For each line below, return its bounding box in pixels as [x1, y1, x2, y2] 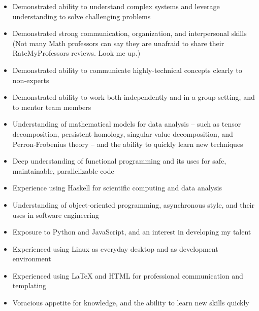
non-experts [12, 74, 49, 85]
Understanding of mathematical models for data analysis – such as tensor [12, 119, 241, 129]
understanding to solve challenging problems [12, 11, 151, 21]
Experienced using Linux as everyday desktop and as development [12, 243, 218, 254]
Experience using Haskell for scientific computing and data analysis [12, 182, 222, 193]
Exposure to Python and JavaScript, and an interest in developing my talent [12, 226, 251, 237]
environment [12, 253, 51, 264]
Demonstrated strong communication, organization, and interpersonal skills [12, 28, 247, 38]
